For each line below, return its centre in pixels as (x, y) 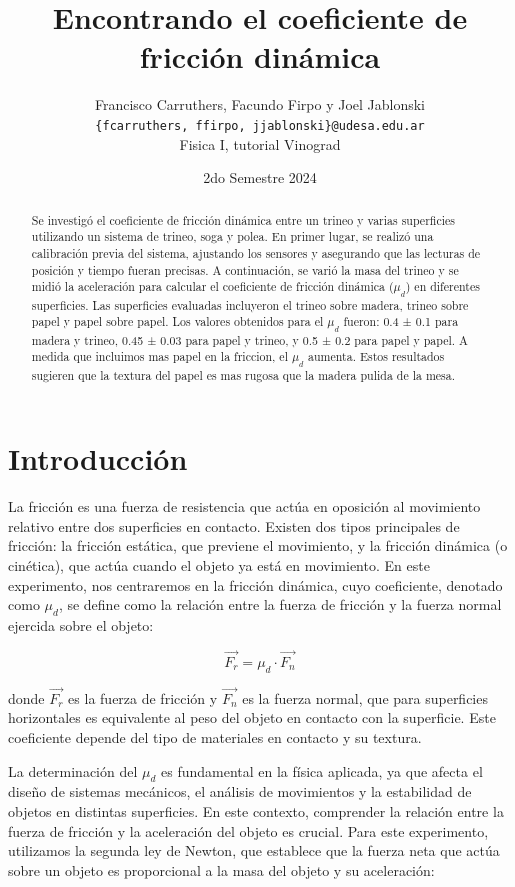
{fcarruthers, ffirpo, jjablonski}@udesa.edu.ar (260, 125)
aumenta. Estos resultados (376, 356)
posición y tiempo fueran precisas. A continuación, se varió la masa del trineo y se (245, 269)
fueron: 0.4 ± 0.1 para (401, 321)
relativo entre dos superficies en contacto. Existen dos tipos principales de (234, 525)
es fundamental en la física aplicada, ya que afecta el (322, 770)
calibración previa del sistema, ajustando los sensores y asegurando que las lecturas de (256, 252)
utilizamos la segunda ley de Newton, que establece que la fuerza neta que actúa (254, 850)
